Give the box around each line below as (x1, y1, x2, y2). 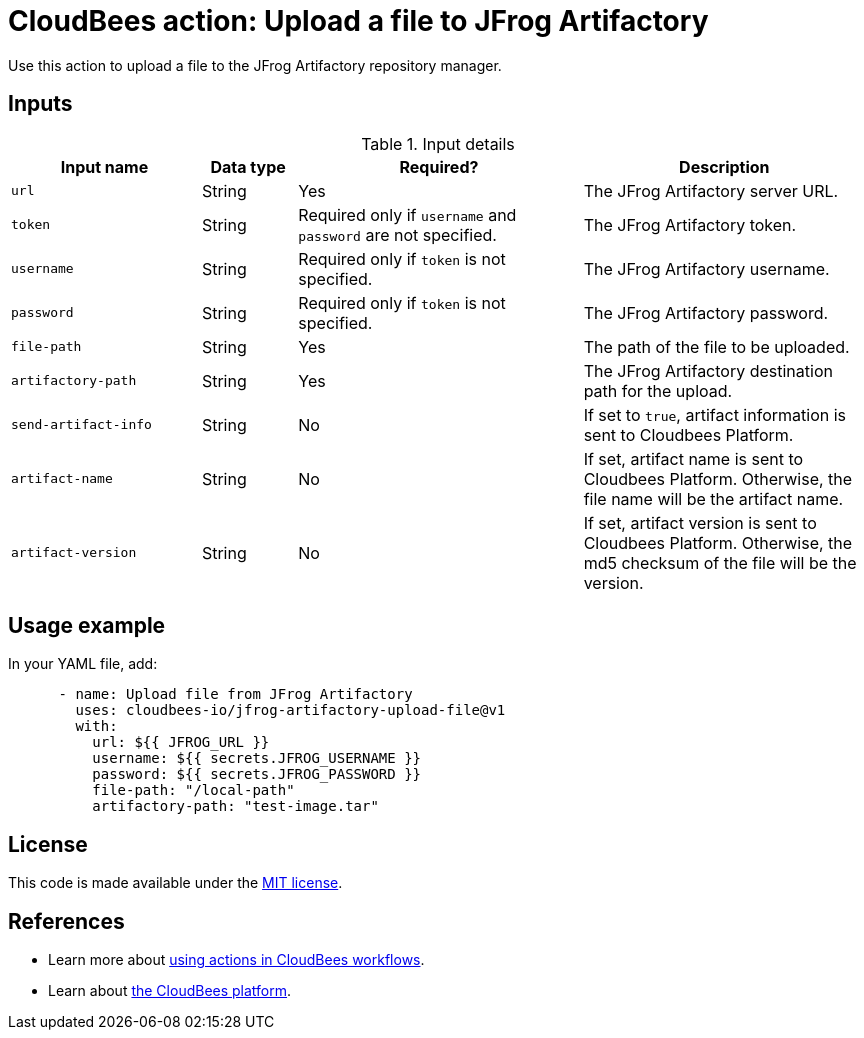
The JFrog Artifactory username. (583, 258, 830, 279)
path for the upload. (583, 380, 733, 401)
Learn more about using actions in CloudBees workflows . (48, 951, 425, 969)
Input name (60, 156, 149, 177)
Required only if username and (298, 204, 517, 225)
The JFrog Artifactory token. (583, 214, 797, 235)
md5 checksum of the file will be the (583, 552, 857, 573)
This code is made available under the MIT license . (8, 874, 343, 892)
